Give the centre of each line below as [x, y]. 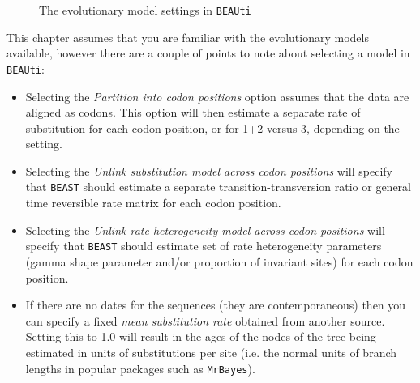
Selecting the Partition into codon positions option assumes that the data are [217, 96]
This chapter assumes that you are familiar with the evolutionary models [188, 37]
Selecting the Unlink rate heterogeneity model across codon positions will [205, 230]
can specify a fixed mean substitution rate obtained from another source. [205, 320]
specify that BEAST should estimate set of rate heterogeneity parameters [204, 246]
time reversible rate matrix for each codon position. [153, 203]
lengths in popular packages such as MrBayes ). [140, 368]
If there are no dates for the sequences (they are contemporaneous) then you [216, 305]
